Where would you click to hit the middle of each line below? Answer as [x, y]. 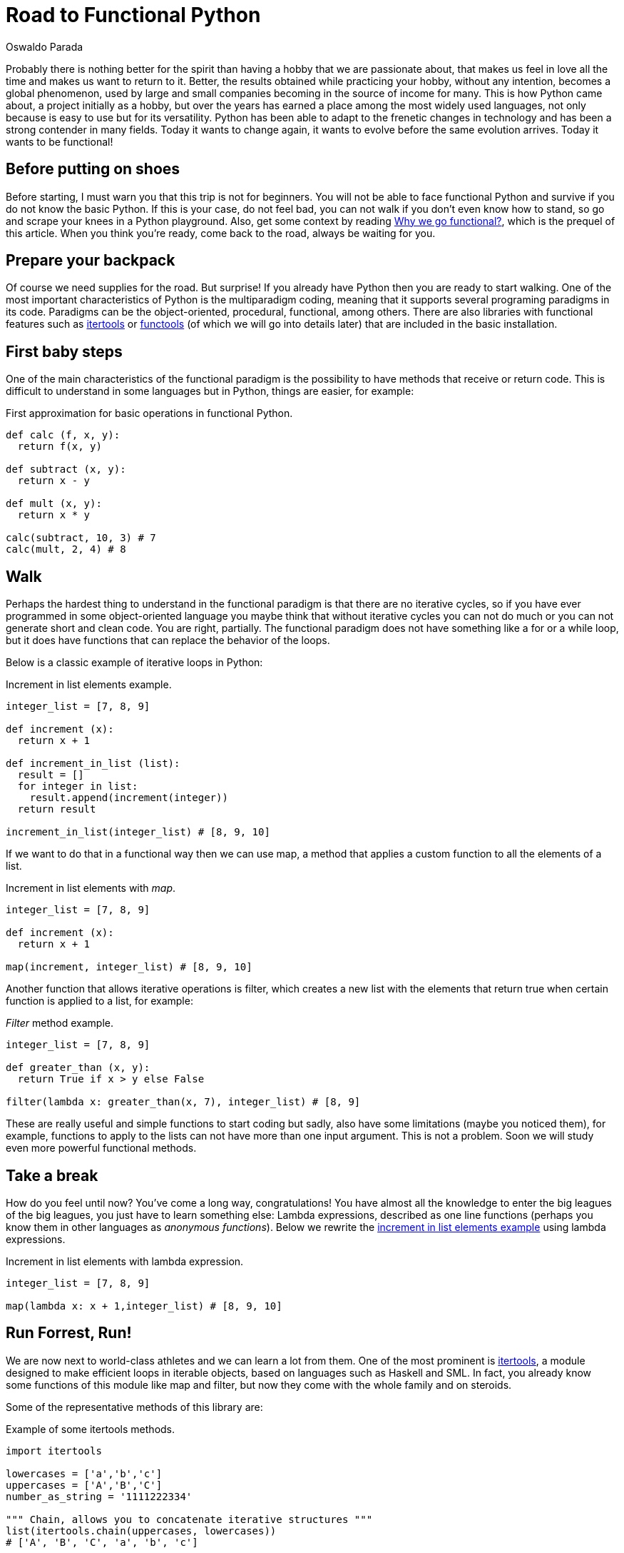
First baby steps [64, 351]
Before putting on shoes [93, 169]
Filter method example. [60, 1023]
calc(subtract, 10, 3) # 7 [81, 538]
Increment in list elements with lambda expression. [125, 1261]
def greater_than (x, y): [78, 1068]
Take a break [52, 1175]
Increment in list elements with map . [91, 888]
